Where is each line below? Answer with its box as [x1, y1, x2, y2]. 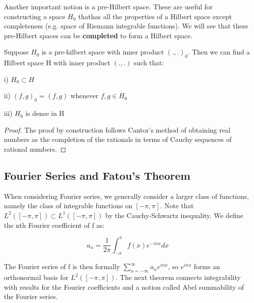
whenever [70, 90, 99, 101]
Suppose [4, 47, 29, 57]
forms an [194, 261, 220, 272]
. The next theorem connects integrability [115, 272, 241, 282]
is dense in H [25, 108, 64, 118]
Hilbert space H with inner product [4, 57, 111, 68]
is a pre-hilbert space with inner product [41, 47, 164, 57]
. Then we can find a [188, 47, 250, 57]
